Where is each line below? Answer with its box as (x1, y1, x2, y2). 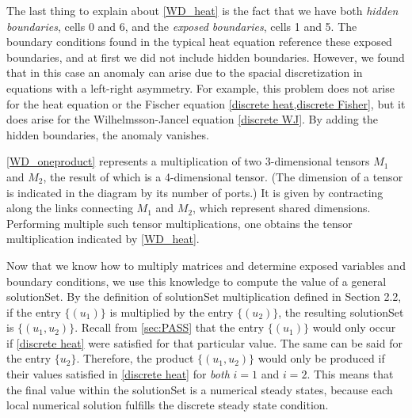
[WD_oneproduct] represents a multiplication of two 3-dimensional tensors (6, 153, 370, 169)
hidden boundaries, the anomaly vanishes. (6, 126, 209, 142)
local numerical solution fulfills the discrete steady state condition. (6, 397, 329, 413)
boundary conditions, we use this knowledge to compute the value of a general (6, 272, 387, 289)
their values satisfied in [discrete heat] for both (6, 366, 230, 382)
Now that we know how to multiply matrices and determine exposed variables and (6, 256, 406, 273)
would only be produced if (257, 350, 385, 367)
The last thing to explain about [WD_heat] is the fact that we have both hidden (6, 2, 399, 18)
